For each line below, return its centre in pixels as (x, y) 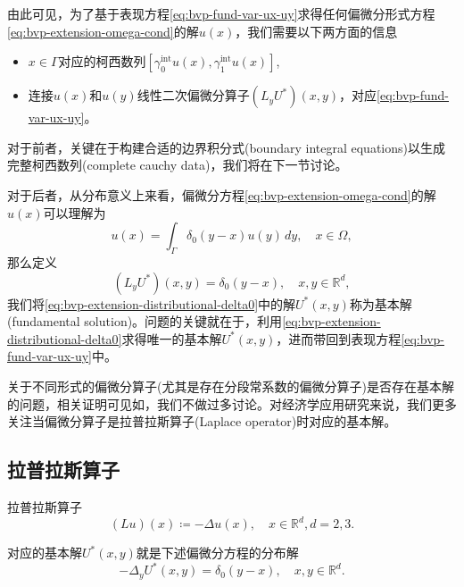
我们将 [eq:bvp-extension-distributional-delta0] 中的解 (152, 303)
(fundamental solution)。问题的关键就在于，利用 (145, 321)
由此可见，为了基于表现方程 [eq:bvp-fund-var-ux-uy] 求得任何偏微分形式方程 (221, 13)
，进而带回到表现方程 (339, 338)
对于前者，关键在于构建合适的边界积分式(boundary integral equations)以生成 (226, 147)
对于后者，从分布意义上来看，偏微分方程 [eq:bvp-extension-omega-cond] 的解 (222, 194)
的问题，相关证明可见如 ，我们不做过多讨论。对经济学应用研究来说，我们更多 (232, 403)
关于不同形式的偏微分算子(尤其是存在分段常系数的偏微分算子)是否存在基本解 (231, 386)
